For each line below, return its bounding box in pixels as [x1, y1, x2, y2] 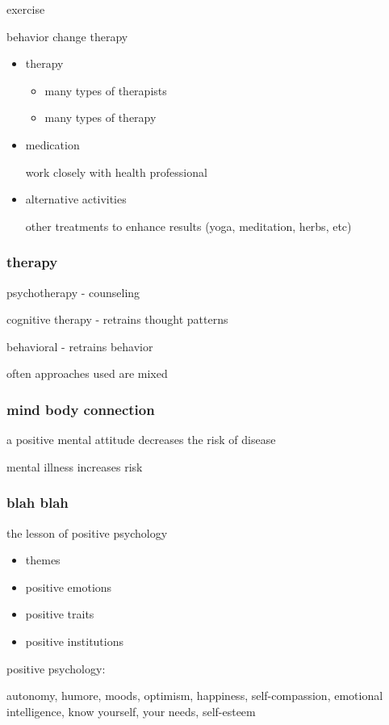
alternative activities [25, 191, 127, 207]
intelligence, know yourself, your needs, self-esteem [6, 702, 256, 719]
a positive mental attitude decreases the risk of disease [6, 431, 276, 448]
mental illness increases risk [6, 458, 143, 475]
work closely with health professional [25, 163, 207, 180]
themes [25, 551, 61, 568]
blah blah [6, 492, 69, 513]
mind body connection [6, 399, 155, 419]
